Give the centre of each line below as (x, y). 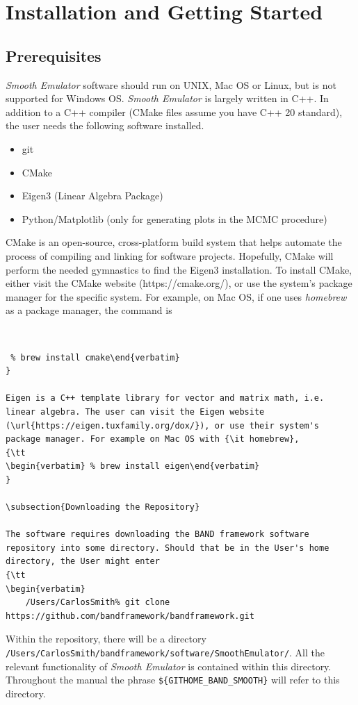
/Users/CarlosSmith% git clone (98, 603)
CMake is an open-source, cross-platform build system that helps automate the (174, 242)
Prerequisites (54, 55)
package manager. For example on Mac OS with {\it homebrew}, (153, 439)
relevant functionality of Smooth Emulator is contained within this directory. (169, 666)
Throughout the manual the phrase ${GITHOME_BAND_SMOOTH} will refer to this (173, 680)
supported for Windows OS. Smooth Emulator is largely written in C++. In (167, 98)
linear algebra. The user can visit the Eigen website (135, 412)
